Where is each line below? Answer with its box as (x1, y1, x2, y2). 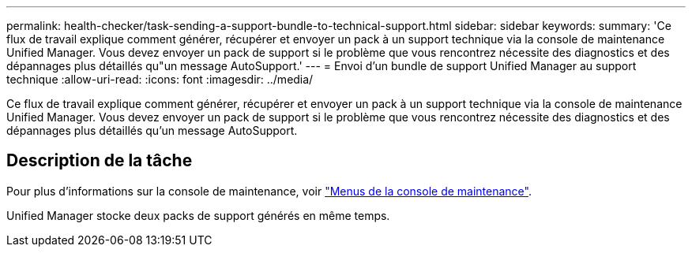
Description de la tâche (6, 151, 193, 171)
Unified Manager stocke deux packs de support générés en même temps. (6, 208, 390, 222)
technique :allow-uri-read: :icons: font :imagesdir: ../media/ (6, 73, 314, 86)
